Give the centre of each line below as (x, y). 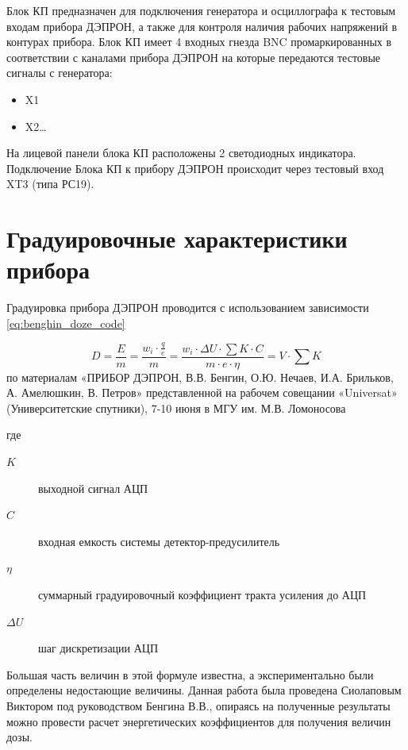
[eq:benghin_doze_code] (66, 323)
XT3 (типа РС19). (50, 184)
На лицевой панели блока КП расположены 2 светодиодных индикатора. (181, 153)
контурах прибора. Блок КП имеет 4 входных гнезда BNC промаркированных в (199, 42)
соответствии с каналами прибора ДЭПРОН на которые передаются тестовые (194, 57)
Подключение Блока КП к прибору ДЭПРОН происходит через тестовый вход (195, 168)
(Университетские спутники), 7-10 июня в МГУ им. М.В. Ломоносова (176, 408)
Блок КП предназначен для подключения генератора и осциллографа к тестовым (201, 10)
